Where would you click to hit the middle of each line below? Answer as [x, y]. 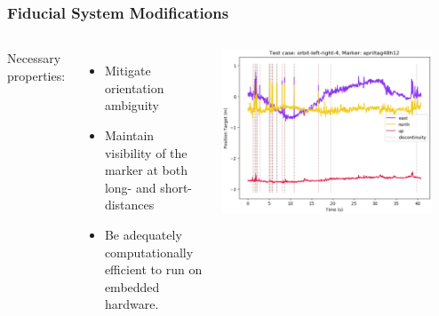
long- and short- [148, 187]
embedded [132, 286]
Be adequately [143, 234]
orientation [134, 87]
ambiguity [132, 105]
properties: [36, 75]
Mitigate [128, 71]
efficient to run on [153, 269]
